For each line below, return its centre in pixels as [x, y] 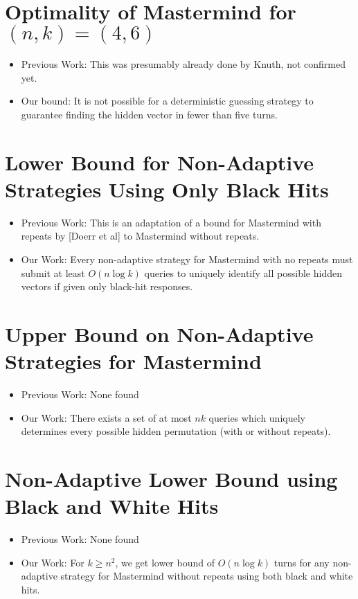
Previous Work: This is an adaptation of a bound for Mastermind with [171, 222]
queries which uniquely [257, 417]
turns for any [302, 562]
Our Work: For [53, 562]
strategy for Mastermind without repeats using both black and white [207, 576]
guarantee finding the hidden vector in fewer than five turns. [149, 114]
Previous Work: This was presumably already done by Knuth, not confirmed [183, 64]
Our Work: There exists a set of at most [106, 417]
